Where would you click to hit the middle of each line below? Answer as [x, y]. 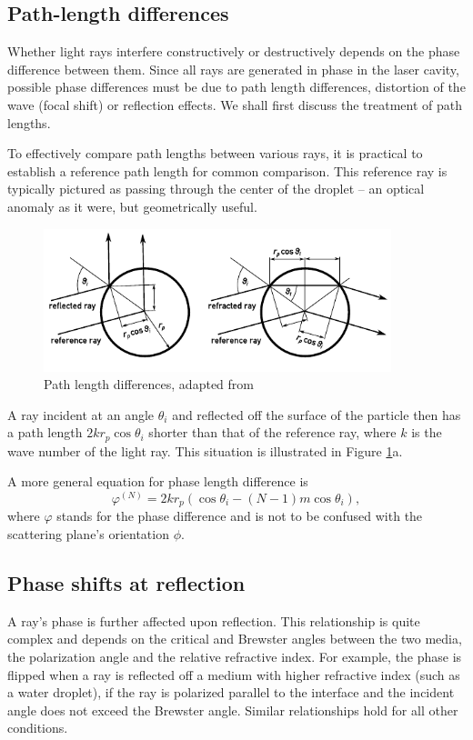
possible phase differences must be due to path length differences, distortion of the [236, 87]
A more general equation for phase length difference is [158, 481]
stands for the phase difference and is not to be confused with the [240, 516]
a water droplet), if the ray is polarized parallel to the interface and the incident [231, 692]
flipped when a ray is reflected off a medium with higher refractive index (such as [234, 674]
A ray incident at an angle [81, 414]
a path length [45, 432]
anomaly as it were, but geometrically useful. [132, 206]
